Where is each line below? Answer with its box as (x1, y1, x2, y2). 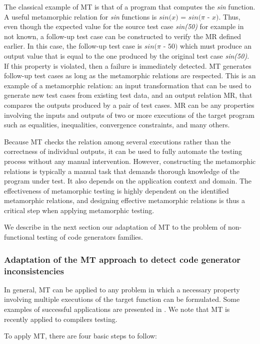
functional (4, 232, 35, 242)
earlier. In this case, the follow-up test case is (4, 41, 142, 51)
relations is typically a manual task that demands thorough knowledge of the (4, 165, 239, 176)
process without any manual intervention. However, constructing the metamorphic (4, 155, 256, 166)
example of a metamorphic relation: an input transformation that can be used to (4, 80, 251, 90)
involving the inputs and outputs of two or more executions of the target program (4, 109, 254, 120)
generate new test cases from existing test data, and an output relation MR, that (4, 90, 252, 100)
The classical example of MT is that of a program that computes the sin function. (4, 2, 255, 12)
